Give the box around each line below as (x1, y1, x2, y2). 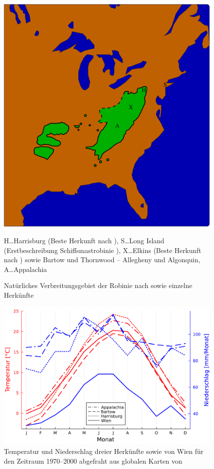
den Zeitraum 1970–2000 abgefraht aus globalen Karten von (4, 455, 182, 466)
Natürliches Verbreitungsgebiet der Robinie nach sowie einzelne (4, 280, 193, 290)
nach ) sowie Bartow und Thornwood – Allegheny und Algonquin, (4, 254, 200, 265)
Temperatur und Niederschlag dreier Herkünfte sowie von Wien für (4, 446, 204, 456)
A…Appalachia (4, 264, 47, 274)
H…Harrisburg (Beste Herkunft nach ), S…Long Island (4, 235, 164, 246)
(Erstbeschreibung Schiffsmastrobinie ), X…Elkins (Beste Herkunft (4, 245, 201, 255)
